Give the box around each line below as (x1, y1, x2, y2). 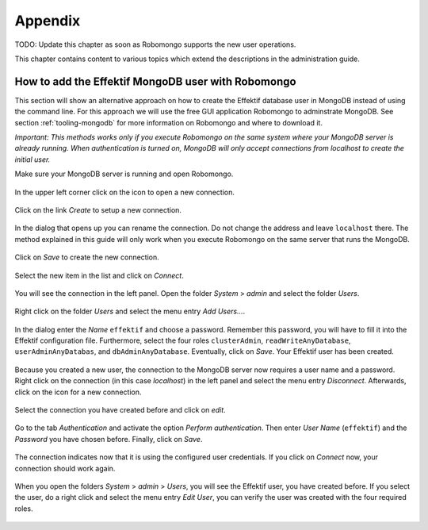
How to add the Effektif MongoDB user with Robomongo (14, 75, 296, 88)
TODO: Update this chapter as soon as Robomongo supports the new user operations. (14, 40, 296, 49)
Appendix (14, 12, 81, 29)
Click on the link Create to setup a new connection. (14, 205, 182, 214)
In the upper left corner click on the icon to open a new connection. (14, 187, 235, 197)
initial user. (14, 155, 51, 164)
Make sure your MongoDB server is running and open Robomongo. (14, 169, 234, 179)
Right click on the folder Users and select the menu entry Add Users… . (14, 306, 246, 317)
